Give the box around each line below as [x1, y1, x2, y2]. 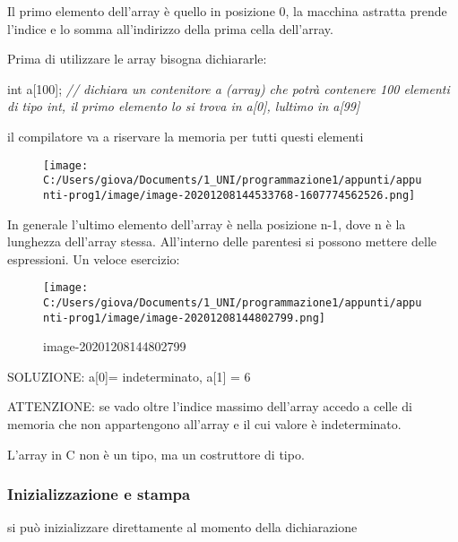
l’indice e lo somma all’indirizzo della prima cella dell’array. [7, 19, 333, 38]
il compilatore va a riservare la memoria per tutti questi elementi [7, 126, 364, 145]
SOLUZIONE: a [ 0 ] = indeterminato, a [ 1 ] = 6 [7, 366, 251, 385]
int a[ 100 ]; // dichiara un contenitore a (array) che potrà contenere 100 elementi [7, 79, 450, 98]
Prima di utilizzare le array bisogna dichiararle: [7, 49, 267, 68]
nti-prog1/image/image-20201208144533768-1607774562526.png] [43, 188, 416, 202]
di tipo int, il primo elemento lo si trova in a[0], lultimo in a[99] [7, 97, 360, 116]
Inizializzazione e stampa [7, 483, 191, 505]
